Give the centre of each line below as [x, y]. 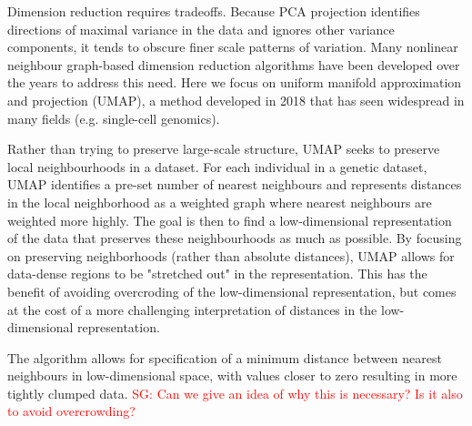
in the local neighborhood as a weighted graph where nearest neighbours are [220, 202]
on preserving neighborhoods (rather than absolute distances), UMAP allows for [231, 255]
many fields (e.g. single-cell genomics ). [114, 118]
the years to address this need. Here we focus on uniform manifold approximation [235, 82]
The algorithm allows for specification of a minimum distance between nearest [225, 357]
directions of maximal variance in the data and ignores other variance [201, 29]
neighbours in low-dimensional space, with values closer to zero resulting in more [232, 375]
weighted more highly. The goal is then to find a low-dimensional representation [230, 220]
